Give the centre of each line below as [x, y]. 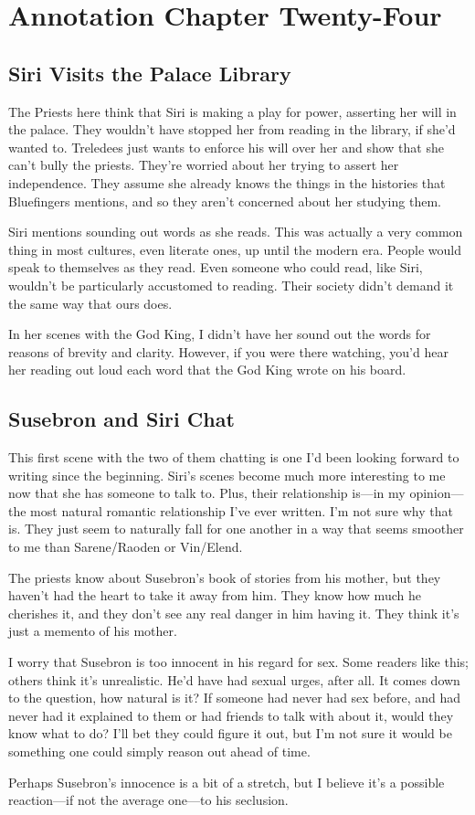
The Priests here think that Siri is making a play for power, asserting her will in [232, 111]
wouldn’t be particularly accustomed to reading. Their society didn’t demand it [231, 285]
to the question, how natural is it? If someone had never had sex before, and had [235, 698]
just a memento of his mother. [93, 631]
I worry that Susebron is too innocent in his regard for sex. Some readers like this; [238, 662]
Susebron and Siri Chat [121, 419]
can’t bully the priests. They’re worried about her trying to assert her [204, 165]
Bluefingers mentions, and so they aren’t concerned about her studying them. [225, 201]
